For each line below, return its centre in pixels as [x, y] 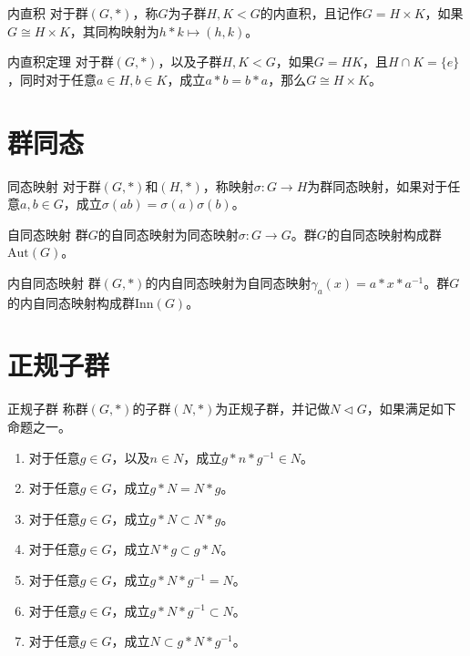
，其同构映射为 [114, 31]
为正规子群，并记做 [273, 409]
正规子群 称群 [48, 409]
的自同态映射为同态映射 [168, 234]
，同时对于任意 [52, 79]
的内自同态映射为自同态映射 [228, 282]
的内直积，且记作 [311, 13]
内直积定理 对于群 [61, 61]
